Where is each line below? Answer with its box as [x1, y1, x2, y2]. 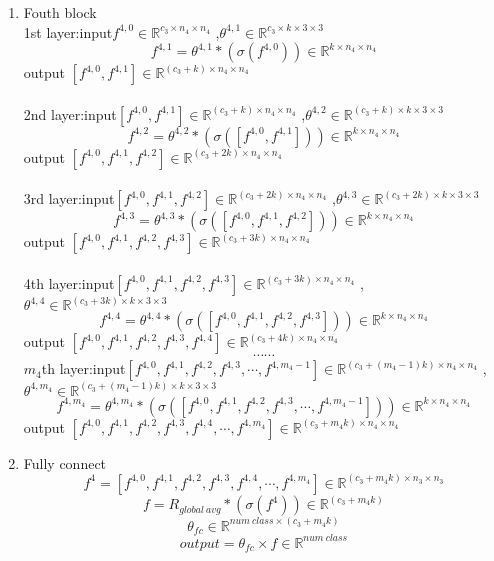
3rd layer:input [23, 188, 115, 209]
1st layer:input [23, 21, 113, 42]
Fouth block [23, 2, 97, 22]
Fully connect [23, 452, 107, 473]
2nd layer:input [23, 103, 117, 124]
